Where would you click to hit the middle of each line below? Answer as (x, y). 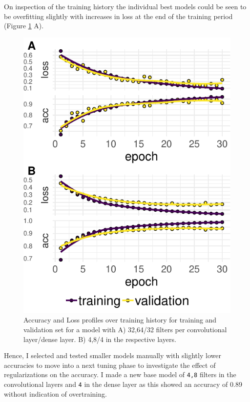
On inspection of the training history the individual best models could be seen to (125, 6)
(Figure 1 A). (24, 26)
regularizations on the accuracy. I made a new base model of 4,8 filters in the (120, 374)
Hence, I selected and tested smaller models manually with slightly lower (113, 355)
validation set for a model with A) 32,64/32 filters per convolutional (125, 330)
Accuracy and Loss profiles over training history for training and (120, 320)
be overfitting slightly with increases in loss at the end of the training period (118, 16)
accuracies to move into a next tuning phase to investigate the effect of (110, 365)
